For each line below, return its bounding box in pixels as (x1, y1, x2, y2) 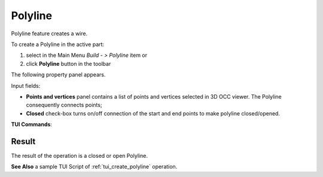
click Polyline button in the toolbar (26, 60, 111, 67)
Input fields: (11, 82, 41, 89)
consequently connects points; (26, 102, 102, 109)
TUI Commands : (11, 121, 52, 128)
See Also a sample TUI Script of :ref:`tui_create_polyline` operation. (11, 163, 178, 170)
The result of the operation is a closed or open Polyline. (11, 152, 148, 159)
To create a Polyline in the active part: (11, 41, 105, 48)
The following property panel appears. (11, 71, 106, 78)
